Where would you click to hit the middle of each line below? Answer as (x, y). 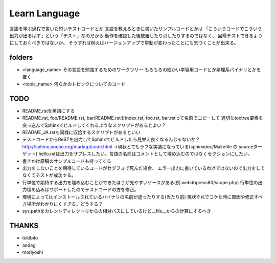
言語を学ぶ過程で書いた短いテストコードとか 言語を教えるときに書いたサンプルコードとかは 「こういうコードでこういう (136, 29)
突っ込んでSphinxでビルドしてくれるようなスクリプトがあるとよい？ (94, 125)
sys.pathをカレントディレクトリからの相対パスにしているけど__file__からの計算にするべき (117, 211)
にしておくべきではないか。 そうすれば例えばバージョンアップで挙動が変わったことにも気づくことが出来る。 (124, 43)
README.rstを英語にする (49, 111)
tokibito (30, 238)
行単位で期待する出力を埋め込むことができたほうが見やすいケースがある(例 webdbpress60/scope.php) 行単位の (140, 182)
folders (21, 58)
